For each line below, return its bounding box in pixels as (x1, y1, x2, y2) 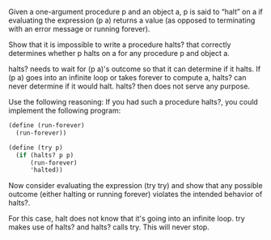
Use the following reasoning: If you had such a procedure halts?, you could (8, 97, 259, 106)
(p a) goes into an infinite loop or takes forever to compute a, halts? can (8, 73, 247, 82)
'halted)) (29, 166, 63, 174)
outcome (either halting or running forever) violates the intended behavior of (8, 190, 263, 199)
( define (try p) (8, 144, 63, 152)
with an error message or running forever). (8, 24, 150, 33)
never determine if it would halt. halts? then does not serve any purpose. (8, 81, 251, 91)
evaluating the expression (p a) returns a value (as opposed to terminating (8, 15, 256, 25)
